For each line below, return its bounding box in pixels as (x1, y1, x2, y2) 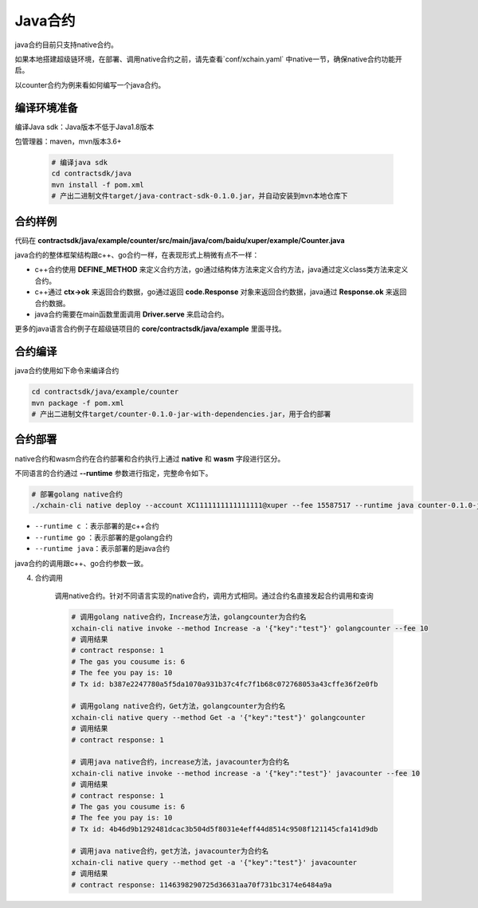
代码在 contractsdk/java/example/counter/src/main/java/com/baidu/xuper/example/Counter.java (14, 235, 346, 245)
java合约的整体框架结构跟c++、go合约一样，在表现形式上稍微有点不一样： (14, 250, 260, 260)
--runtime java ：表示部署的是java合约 (34, 544, 170, 553)
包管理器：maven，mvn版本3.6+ (14, 136, 123, 147)
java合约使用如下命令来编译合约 (14, 366, 119, 375)
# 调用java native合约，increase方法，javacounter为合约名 (71, 757, 290, 767)
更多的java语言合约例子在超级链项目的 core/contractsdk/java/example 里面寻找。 (14, 324, 286, 334)
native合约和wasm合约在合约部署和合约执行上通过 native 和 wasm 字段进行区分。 (14, 454, 285, 463)
